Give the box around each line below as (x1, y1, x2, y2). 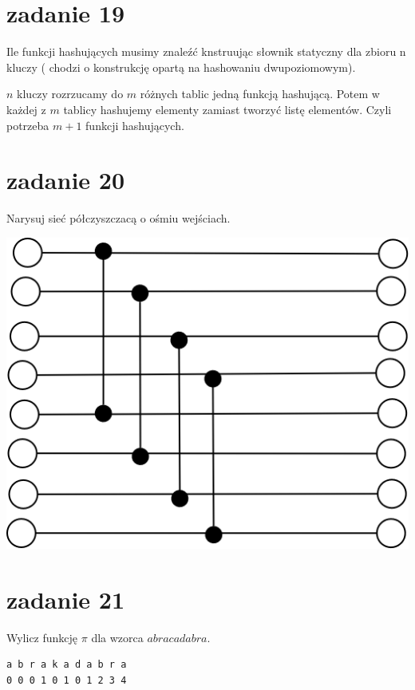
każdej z (6, 101, 46, 117)
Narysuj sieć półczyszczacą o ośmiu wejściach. (6, 210, 231, 227)
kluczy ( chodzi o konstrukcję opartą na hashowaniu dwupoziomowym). (6, 58, 356, 75)
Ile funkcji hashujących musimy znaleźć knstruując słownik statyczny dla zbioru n (6, 43, 406, 60)
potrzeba (6, 116, 49, 133)
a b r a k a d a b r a (6, 659, 127, 671)
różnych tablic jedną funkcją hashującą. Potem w (140, 85, 380, 102)
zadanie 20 (6, 164, 125, 196)
